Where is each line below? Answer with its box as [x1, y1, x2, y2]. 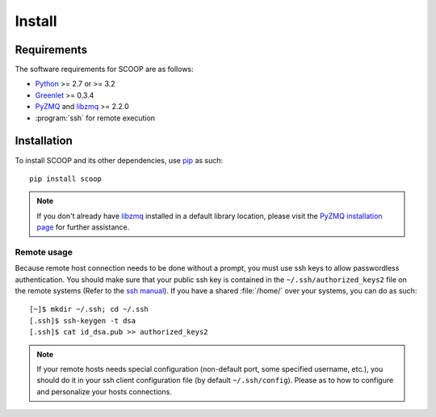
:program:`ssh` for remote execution [35, 113, 156, 123]
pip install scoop [29, 174, 103, 183]
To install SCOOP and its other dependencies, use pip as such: [15, 155, 224, 165]
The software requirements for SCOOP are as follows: [15, 65, 194, 74]
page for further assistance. [36, 222, 130, 232]
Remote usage [15, 246, 73, 258]
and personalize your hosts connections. [36, 386, 173, 396]
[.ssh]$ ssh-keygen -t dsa [29, 316, 136, 325]
